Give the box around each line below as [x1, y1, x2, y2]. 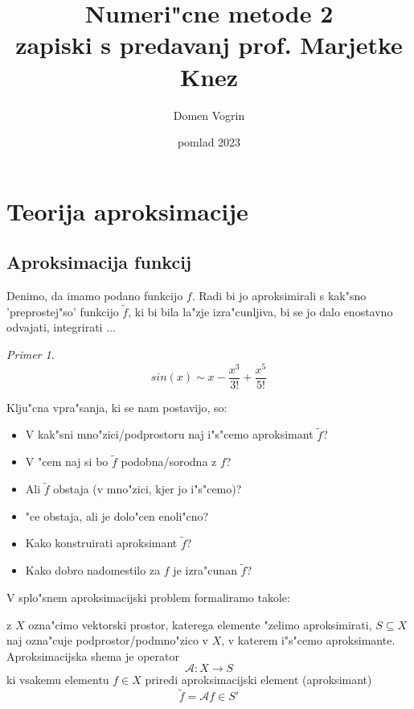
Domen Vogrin [173, 106, 245, 123]
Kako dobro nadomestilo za [25, 562, 161, 579]
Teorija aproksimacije [6, 194, 248, 227]
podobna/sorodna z [121, 453, 217, 470]
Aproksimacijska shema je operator [6, 647, 180, 664]
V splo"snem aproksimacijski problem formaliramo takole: [6, 589, 290, 606]
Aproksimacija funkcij [6, 249, 192, 274]
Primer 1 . [6, 346, 55, 363]
